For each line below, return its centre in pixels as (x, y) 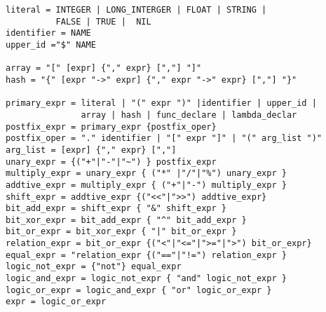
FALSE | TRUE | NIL (103, 21)
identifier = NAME (48, 33)
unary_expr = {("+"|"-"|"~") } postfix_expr (111, 162)
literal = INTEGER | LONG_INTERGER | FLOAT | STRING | (136, 10)
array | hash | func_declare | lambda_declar (189, 115)
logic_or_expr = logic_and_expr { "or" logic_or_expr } (139, 290)
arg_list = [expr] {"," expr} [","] (91, 150)
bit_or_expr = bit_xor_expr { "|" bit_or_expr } (121, 232)
